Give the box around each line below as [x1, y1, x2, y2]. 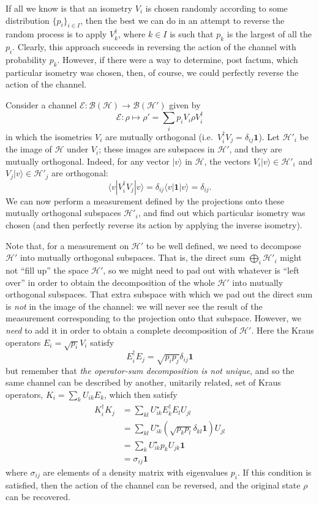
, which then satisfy [104, 387, 178, 400]
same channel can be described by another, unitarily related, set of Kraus [6, 376, 281, 389]
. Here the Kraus [251, 323, 314, 336]
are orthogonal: [51, 166, 108, 179]
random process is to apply [6, 28, 107, 40]
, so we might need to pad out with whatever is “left [103, 263, 299, 276]
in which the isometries [6, 130, 92, 143]
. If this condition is [237, 465, 312, 478]
